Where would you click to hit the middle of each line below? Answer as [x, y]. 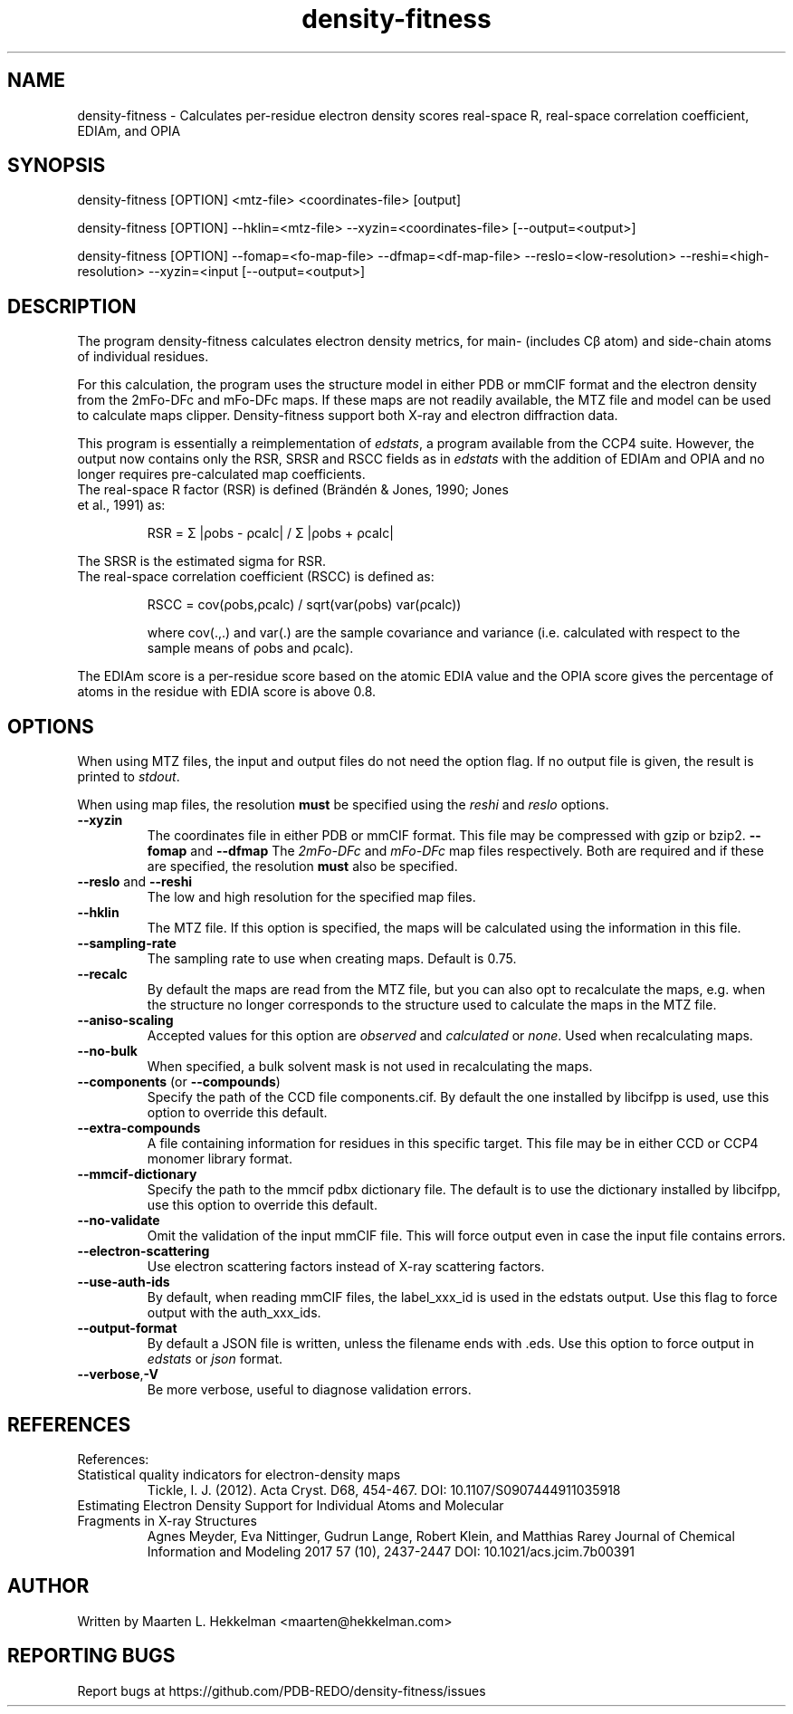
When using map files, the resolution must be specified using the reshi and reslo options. [343, 805]
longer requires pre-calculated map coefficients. [221, 474]
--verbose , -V [118, 1374]
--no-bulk [107, 1051]
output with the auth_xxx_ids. [234, 1313]
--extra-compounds [139, 1128]
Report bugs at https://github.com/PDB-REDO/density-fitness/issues [282, 1690]
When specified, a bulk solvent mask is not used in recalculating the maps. [370, 1067]
